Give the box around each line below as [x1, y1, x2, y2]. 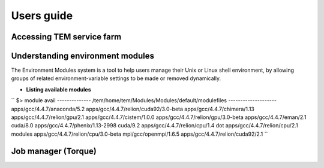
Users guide [11, 9, 73, 22]
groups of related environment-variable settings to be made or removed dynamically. [11, 75, 221, 82]
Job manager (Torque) [11, 146, 97, 156]
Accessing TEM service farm [11, 32, 122, 42]
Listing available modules [26, 85, 91, 93]
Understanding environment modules [11, 51, 155, 61]
